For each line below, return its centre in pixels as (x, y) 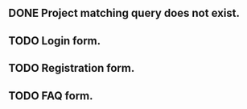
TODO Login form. (55, 41)
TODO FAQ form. (51, 96)
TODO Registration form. (72, 68)
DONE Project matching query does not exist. (124, 13)
